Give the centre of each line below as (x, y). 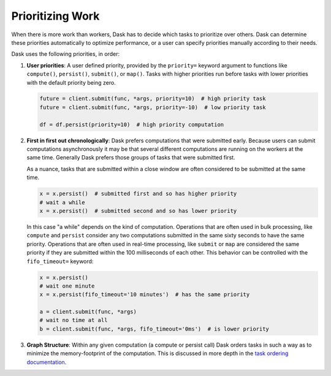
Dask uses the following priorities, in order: (65, 54)
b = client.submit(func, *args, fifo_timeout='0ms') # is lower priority (154, 329)
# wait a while (62, 202)
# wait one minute (67, 286)
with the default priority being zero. (71, 82)
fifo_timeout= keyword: (60, 261)
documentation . (47, 362)
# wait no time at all (74, 320)
